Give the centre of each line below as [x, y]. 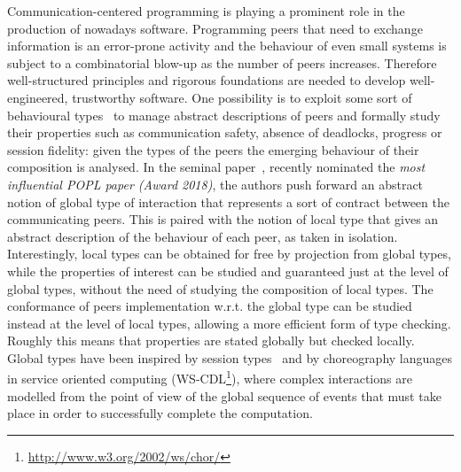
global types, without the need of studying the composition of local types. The [220, 288]
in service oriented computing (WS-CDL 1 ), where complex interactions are [210, 377]
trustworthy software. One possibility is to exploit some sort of [242, 97]
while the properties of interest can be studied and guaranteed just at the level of [228, 271]
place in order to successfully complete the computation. [160, 413]
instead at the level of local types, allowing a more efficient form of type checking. [229, 323]
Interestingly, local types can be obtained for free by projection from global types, [229, 254]
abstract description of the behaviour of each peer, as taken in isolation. [203, 236]
